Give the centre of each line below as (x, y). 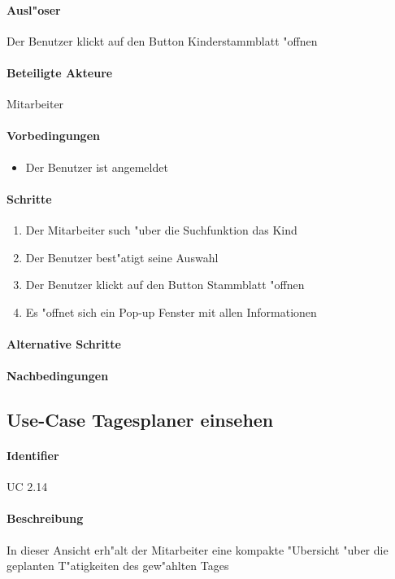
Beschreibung (45, 518)
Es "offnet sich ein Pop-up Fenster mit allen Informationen (171, 311)
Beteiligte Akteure (60, 72)
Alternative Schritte (64, 343)
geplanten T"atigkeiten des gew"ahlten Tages (118, 566)
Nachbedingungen (58, 376)
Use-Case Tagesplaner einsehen (140, 420)
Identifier (33, 456)
